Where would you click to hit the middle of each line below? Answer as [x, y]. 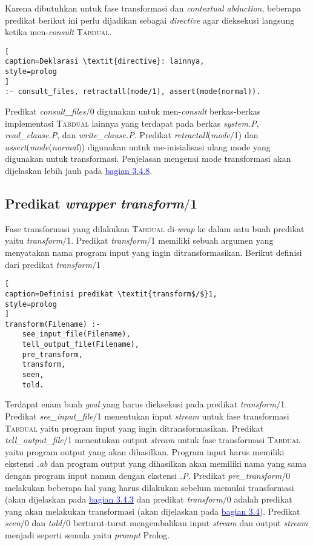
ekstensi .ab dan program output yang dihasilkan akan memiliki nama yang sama [156, 463]
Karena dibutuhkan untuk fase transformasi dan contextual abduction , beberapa [153, 8]
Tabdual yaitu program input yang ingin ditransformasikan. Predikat [134, 428]
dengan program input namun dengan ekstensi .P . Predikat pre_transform [143, 475]
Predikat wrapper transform [94, 203]
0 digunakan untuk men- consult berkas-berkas [175, 111]
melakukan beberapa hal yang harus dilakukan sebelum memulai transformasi [150, 487]
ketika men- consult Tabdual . [58, 32]
